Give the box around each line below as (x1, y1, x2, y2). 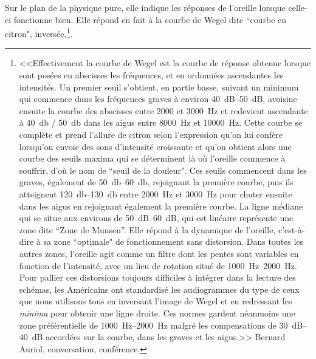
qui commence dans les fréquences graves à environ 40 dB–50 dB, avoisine (19, 92, 297, 105)
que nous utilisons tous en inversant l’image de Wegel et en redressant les (19, 295, 292, 307)
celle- (288, 1, 307, 13)
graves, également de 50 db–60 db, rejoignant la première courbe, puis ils (19, 176, 294, 188)
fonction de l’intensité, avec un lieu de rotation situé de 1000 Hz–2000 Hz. (19, 259, 297, 272)
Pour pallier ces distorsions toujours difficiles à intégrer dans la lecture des (19, 271, 296, 284)
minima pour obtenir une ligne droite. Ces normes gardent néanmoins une (19, 306, 295, 319)
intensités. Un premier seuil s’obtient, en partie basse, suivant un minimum (19, 80, 299, 93)
